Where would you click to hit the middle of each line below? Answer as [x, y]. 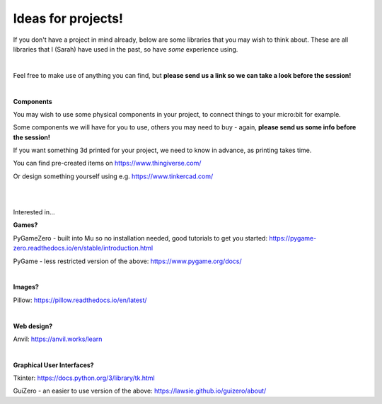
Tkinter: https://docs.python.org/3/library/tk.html [84, 378]
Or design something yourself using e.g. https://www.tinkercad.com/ [113, 176]
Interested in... [34, 212]
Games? [25, 225]
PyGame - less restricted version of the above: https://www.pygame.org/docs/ [127, 261]
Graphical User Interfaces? [54, 365]
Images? [26, 287]
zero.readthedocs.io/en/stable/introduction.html [83, 248]
